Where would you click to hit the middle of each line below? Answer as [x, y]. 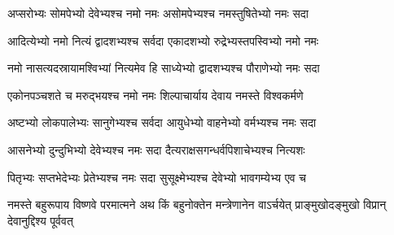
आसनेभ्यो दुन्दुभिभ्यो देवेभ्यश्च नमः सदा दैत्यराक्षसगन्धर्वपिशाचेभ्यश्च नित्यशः [156, 149]
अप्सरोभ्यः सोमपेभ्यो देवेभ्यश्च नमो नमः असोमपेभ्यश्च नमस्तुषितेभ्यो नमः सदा [158, 13]
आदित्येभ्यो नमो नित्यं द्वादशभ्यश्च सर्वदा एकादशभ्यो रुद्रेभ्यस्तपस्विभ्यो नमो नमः [163, 40]
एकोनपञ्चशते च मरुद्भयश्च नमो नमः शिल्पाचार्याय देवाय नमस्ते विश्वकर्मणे [155, 95]
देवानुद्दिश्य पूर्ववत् [40, 220]
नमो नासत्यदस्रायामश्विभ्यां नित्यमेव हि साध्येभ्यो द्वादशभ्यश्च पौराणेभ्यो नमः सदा [164, 68]
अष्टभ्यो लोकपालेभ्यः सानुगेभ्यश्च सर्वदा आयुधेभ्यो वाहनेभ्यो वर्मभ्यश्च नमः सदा [162, 122]
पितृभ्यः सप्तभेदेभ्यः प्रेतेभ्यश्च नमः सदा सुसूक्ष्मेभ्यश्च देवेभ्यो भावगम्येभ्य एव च [157, 177]
